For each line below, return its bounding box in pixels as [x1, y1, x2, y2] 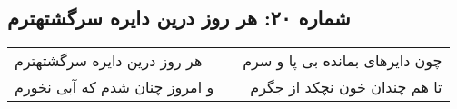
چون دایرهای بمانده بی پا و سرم [243, 50, 442, 72]
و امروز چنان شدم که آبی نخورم [15, 76, 214, 98]
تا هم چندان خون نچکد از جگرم [250, 76, 442, 98]
